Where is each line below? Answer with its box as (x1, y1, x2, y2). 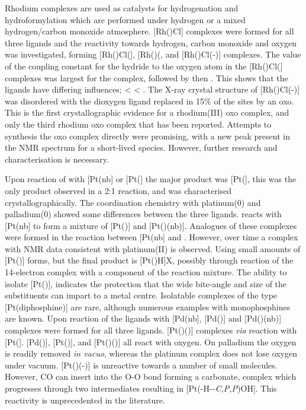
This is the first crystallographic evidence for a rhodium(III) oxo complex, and (5, 106, 289, 119)
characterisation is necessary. (5, 152, 109, 165)
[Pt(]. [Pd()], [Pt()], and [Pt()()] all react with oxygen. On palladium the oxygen (5, 335, 297, 348)
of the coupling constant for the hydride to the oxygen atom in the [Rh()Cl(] (5, 59, 283, 72)
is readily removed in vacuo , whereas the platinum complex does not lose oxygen (5, 347, 298, 360)
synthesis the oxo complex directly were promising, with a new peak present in (5, 129, 290, 142)
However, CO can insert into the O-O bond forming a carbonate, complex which (5, 370, 297, 383)
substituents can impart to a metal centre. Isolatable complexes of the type (5, 289, 278, 301)
